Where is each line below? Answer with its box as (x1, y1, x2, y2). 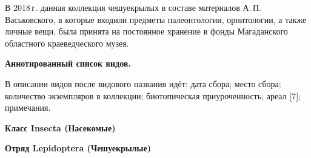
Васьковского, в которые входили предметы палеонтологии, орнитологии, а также (5, 13, 307, 25)
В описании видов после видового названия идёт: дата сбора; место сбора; (5, 77, 281, 90)
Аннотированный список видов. (5, 57, 131, 70)
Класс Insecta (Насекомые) (5, 121, 116, 134)
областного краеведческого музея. (5, 36, 129, 49)
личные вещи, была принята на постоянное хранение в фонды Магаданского (5, 25, 288, 38)
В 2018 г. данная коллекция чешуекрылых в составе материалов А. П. (5, 1, 261, 13)
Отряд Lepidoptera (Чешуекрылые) (5, 142, 152, 154)
